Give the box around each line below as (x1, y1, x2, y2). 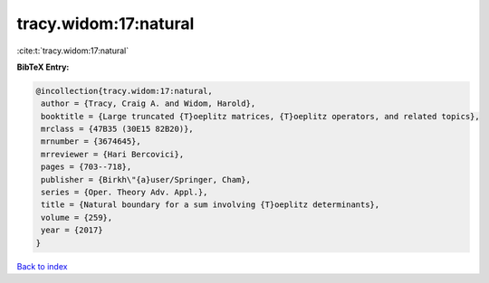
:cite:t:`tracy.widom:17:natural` (16, 45, 129, 56)
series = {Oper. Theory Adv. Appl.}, (41, 187, 208, 198)
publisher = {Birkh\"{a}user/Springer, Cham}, (41, 175, 251, 184)
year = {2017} (41, 225, 103, 235)
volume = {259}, (41, 212, 113, 222)
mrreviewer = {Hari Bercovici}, (41, 149, 185, 159)
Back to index (16, 260, 68, 271)
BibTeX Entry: (16, 61, 70, 72)
